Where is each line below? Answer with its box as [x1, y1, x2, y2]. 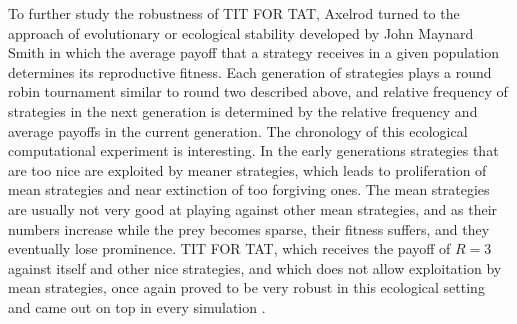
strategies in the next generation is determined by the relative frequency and [8, 100, 478, 121]
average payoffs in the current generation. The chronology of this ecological [8, 120, 468, 141]
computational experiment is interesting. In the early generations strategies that [8, 140, 499, 161]
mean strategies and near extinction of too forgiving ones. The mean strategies [8, 179, 490, 200]
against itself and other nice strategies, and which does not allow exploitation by [8, 257, 502, 278]
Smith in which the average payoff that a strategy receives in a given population [8, 42, 500, 63]
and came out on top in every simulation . [8, 296, 266, 317]
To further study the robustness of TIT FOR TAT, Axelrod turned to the [8, 3, 460, 23]
